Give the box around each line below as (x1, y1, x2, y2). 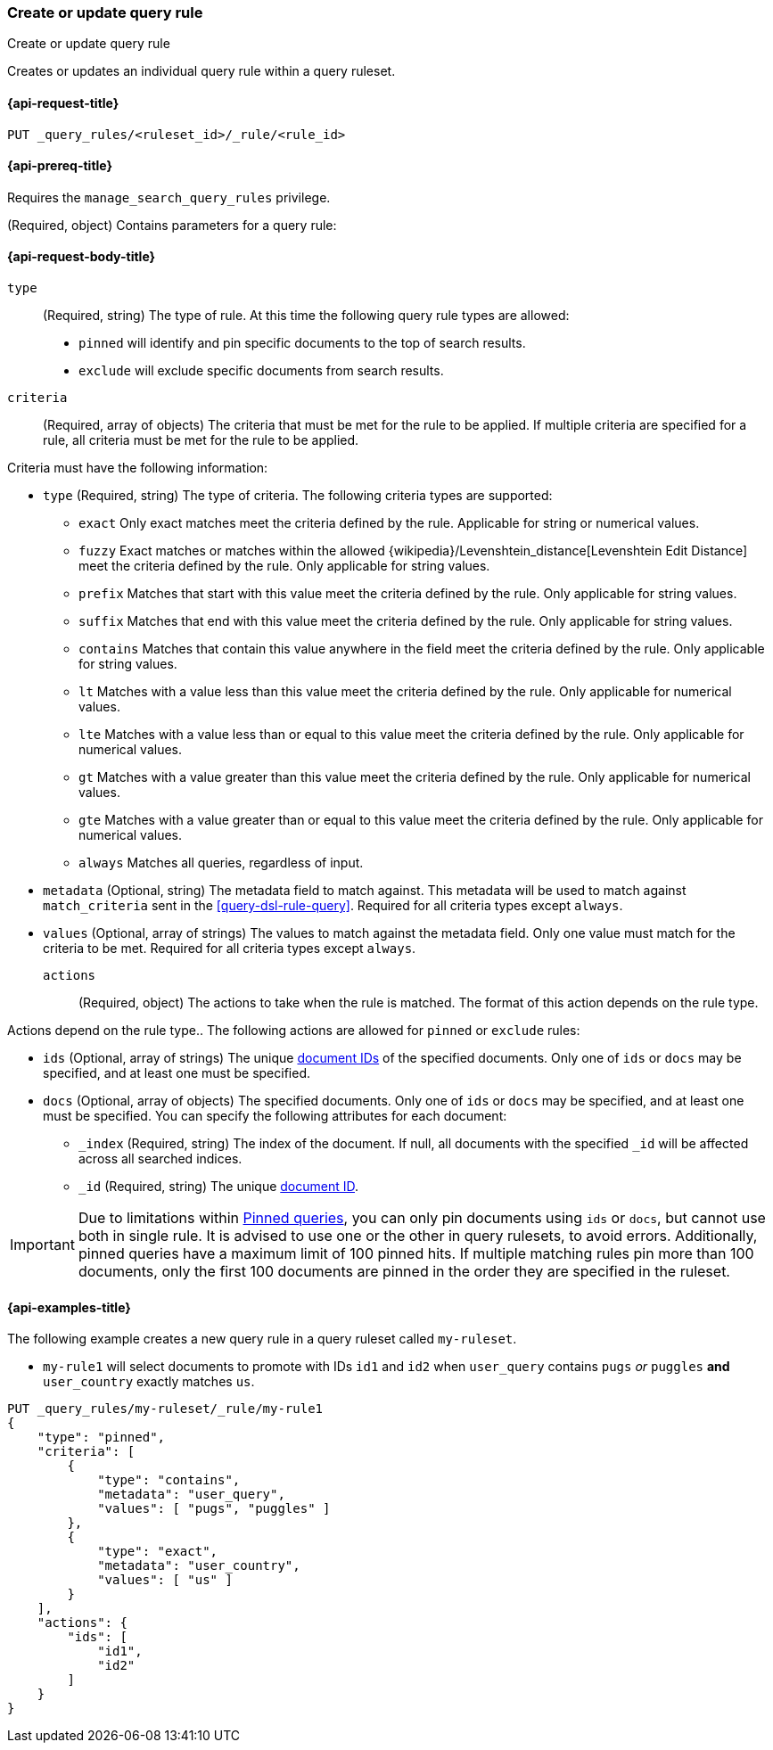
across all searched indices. (78, 1151, 243, 1167)
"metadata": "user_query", (97, 1487, 285, 1502)
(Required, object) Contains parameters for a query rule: (7, 217, 337, 233)
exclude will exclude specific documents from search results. (78, 363, 444, 379)
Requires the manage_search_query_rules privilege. (7, 189, 331, 205)
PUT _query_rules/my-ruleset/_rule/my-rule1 (7, 1401, 324, 1417)
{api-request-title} (7, 94, 119, 111)
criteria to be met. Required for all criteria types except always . (43, 941, 416, 957)
